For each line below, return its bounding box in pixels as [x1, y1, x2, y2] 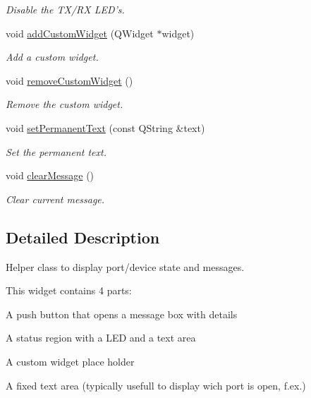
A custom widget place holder [6, 354, 135, 368]
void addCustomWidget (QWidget [6, 25, 154, 40]
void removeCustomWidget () [6, 73, 133, 88]
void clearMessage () [6, 168, 94, 183]
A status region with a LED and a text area [6, 330, 196, 345]
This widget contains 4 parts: [6, 283, 132, 298]
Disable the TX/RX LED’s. [6, 2, 125, 16]
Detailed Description [6, 226, 160, 248]
